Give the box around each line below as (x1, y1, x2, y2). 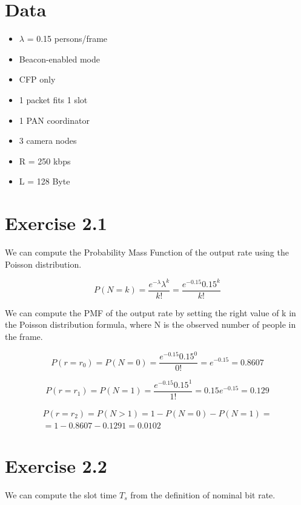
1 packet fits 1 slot (19, 93, 88, 106)
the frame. (5, 330, 43, 342)
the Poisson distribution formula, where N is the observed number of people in (5, 318, 296, 331)
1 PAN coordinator (19, 114, 90, 126)
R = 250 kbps (19, 154, 71, 167)
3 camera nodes (19, 134, 77, 147)
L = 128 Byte (19, 175, 70, 188)
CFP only (19, 73, 56, 86)
